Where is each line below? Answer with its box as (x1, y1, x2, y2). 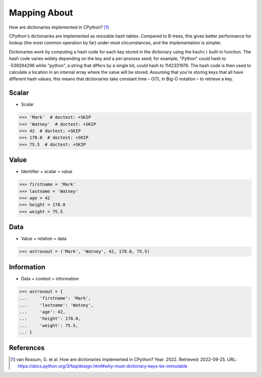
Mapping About (9, 7, 73, 18)
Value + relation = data (21, 236, 66, 241)
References (9, 343, 45, 352)
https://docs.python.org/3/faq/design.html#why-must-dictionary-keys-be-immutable (17, 363, 188, 369)
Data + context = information (21, 275, 79, 281)
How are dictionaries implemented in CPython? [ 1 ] (9, 24, 109, 30)
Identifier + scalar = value (21, 169, 73, 174)
